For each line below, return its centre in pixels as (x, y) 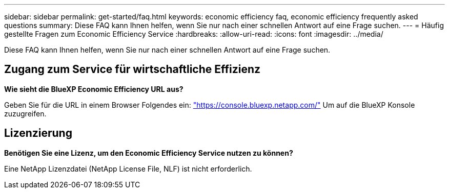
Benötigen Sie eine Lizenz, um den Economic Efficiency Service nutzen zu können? (149, 153)
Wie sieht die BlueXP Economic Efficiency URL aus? (94, 89)
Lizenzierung (38, 133)
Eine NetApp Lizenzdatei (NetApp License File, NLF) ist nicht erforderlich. (128, 168)
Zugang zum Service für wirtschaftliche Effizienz (132, 69)
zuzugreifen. (25, 113)
